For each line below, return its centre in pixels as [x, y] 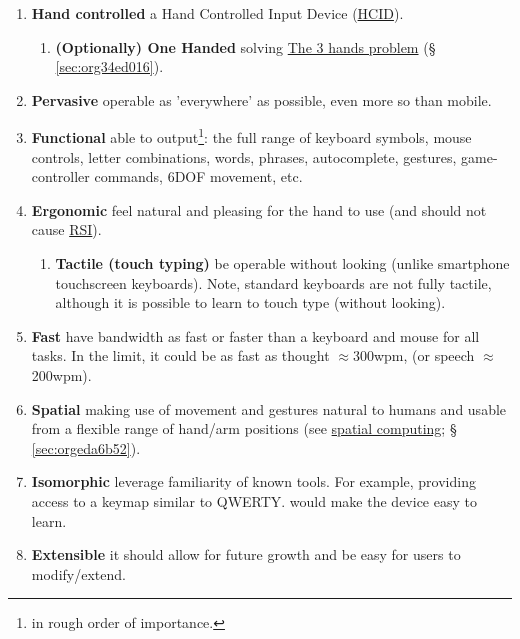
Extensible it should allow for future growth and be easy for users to [246, 554]
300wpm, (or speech [413, 355]
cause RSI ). [66, 229]
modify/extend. [78, 573]
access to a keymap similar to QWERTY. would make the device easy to [254, 500]
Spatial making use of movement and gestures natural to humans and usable [269, 408]
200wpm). [61, 374]
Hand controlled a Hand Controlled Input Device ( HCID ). [217, 13]
